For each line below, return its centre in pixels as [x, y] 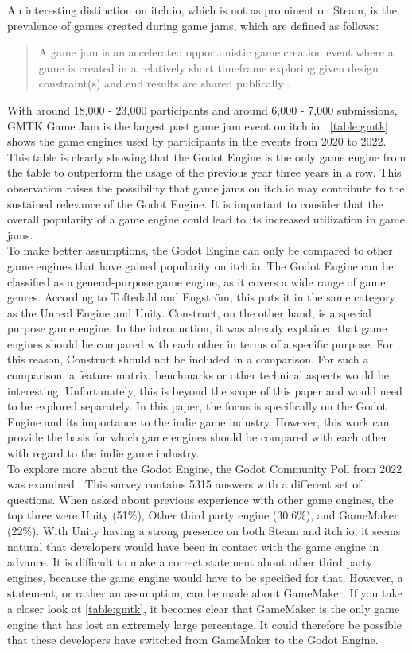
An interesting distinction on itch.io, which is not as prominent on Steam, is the [202, 10]
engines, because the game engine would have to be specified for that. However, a [205, 577]
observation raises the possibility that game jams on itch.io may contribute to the [206, 187]
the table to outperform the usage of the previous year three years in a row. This [204, 172]
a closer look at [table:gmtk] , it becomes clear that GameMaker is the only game [204, 608]
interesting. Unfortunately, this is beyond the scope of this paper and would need [205, 390]
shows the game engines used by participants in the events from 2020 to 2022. [197, 141]
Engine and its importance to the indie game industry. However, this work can [198, 421]
